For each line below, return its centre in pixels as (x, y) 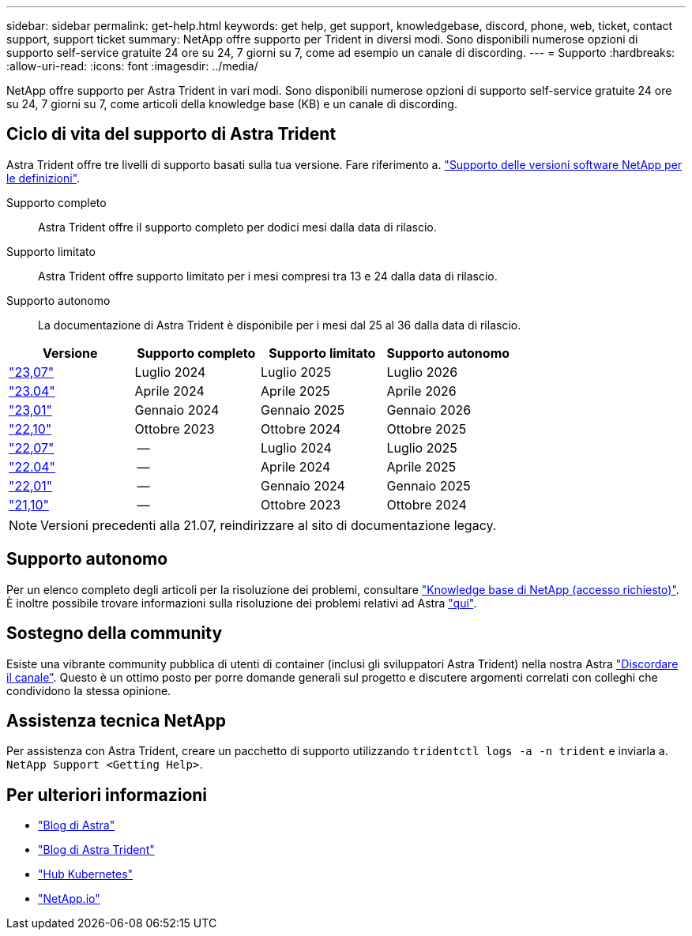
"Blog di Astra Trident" (96, 850)
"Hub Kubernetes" (86, 874)
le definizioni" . (43, 178)
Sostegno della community (115, 633)
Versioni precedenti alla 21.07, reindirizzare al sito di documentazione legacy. (269, 525)
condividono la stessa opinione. (89, 690)
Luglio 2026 (422, 372)
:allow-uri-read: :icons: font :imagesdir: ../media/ (132, 66)
